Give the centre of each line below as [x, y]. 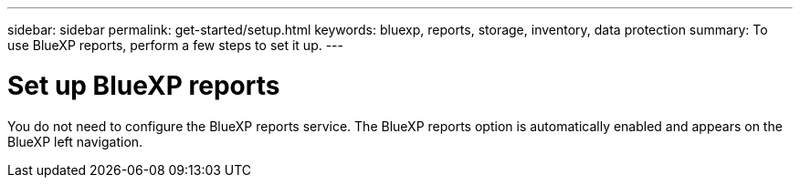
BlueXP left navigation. [75, 141]
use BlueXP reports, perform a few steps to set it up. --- [175, 45]
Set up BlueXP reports [144, 85]
